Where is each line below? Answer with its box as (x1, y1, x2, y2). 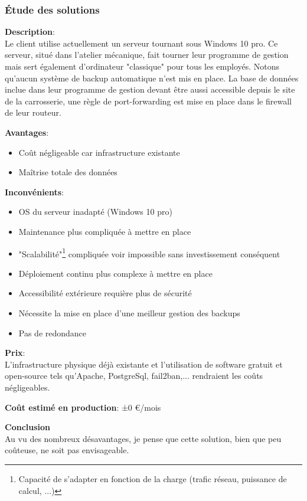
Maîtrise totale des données (18, 166, 117, 178)
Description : (5, 25, 55, 38)
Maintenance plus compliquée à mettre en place (18, 225, 191, 237)
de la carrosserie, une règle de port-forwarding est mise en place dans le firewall (5, 94, 292, 107)
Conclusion (5, 421, 51, 433)
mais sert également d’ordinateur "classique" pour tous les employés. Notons (5, 60, 280, 72)
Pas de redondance (18, 326, 87, 339)
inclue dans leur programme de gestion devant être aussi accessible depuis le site (5, 83, 295, 96)
